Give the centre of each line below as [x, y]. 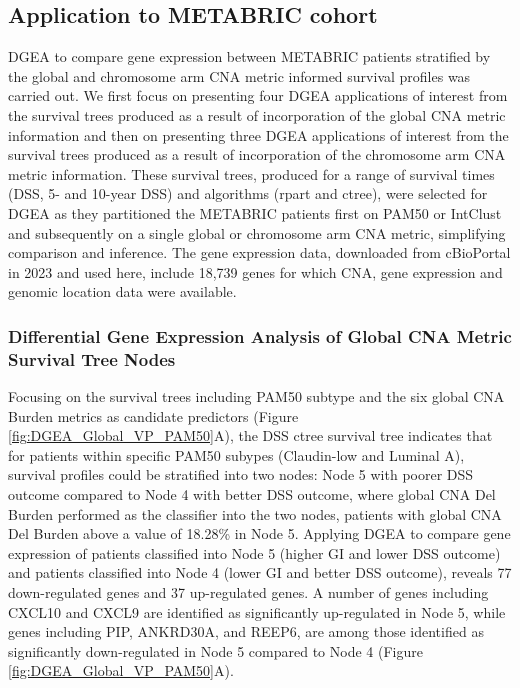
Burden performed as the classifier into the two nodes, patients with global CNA [255, 513]
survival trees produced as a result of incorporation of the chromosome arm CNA [257, 154]
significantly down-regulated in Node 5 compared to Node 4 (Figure [215, 650]
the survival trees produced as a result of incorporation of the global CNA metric [257, 114]
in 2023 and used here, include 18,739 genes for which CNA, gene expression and [255, 271]
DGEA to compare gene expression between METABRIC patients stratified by [249, 56]
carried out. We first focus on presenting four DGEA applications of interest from [258, 95]
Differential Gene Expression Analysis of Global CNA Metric [260, 335]
